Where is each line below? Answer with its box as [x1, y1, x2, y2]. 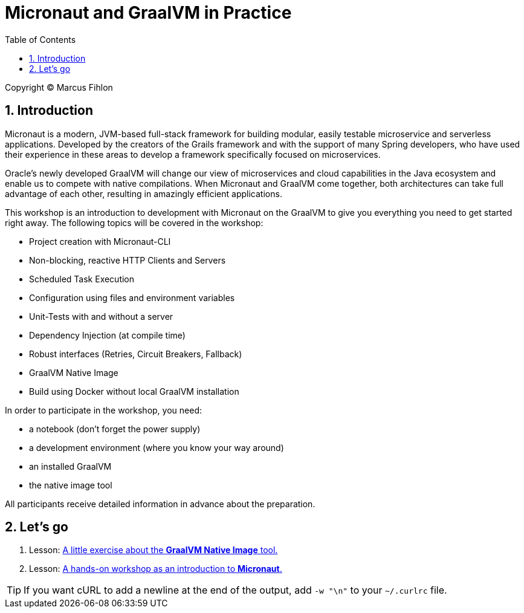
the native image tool [29, 479, 112, 490]
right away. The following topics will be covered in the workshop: [5, 217, 264, 228]
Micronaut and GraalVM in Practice [5, 2, 292, 23]
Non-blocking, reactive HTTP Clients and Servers [29, 255, 226, 265]
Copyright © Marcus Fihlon [5, 82, 113, 92]
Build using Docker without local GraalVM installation [29, 386, 239, 397]
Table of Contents [5, 34, 76, 45]
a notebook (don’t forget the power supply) [29, 423, 201, 434]
